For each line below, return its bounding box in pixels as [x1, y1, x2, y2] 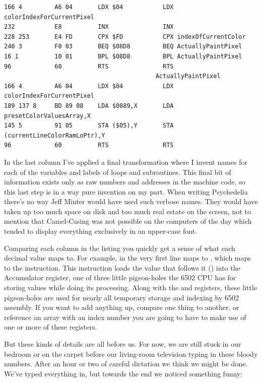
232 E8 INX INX [4, 23, 174, 31]
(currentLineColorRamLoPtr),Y [4, 132, 105, 139]
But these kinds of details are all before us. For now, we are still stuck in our [4, 339, 241, 349]
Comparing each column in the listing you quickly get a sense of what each [4, 242, 235, 253]
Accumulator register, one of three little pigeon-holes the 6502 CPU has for [4, 272, 236, 283]
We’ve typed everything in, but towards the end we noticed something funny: [4, 368, 243, 378]
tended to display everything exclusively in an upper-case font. [4, 226, 197, 236]
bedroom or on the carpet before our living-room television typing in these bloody [4, 348, 258, 359]
